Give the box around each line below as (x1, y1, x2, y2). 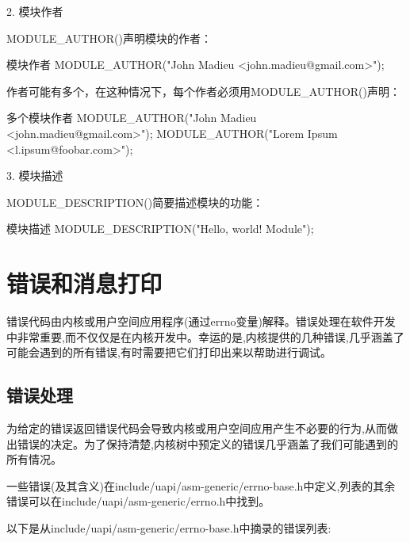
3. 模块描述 (6, 167, 63, 184)
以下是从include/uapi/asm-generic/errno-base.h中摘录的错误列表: (6, 520, 331, 536)
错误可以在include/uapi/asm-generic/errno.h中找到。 (6, 493, 270, 510)
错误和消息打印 (6, 267, 163, 300)
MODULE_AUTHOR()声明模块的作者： (6, 29, 213, 46)
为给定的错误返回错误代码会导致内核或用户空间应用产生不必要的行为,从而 (6, 420, 387, 437)
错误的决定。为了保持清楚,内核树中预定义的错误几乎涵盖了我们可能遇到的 (17, 435, 398, 452)
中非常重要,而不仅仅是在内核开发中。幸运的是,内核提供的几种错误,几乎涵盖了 (6, 328, 404, 345)
